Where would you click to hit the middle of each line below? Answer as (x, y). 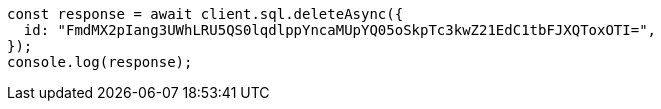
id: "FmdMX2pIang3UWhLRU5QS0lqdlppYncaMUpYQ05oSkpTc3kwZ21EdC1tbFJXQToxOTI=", (340, 30)
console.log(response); (100, 62)
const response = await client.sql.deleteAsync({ (205, 14)
